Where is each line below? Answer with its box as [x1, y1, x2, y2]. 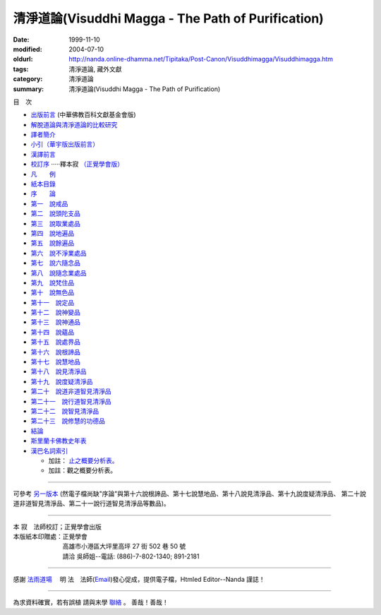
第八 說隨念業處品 [30, 268, 87, 277]
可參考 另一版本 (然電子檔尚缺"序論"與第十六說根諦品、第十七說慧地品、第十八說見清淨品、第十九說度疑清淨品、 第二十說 [13, 489, 366, 498]
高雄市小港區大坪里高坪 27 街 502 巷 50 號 [62, 542, 186, 551]
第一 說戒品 [30, 199, 68, 208]
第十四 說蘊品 [30, 328, 74, 336]
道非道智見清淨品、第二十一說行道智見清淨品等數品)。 [13, 499, 171, 508]
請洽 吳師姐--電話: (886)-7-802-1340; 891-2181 [62, 551, 200, 561]
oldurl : [13, 55, 33, 64]
